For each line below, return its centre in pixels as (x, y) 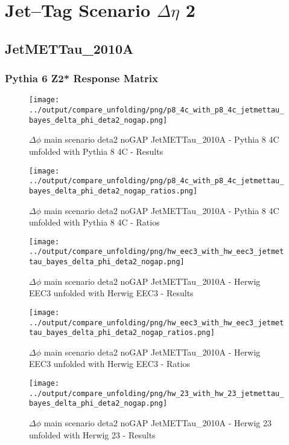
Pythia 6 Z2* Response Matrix (81, 78)
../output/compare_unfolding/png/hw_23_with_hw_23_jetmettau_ (157, 393)
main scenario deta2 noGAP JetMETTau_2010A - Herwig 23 (157, 422)
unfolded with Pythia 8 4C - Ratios (94, 222)
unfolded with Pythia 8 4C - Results (96, 151)
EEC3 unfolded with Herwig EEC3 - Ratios (110, 364)
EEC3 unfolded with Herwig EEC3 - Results (111, 293)
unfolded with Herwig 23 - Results (92, 434)
